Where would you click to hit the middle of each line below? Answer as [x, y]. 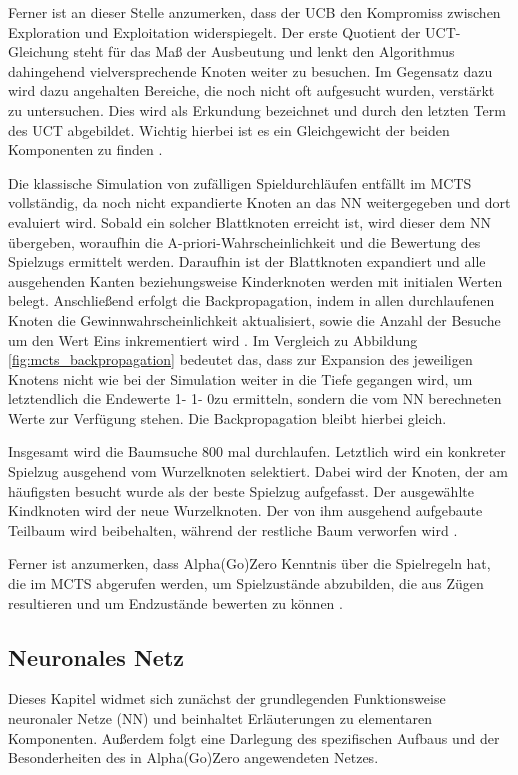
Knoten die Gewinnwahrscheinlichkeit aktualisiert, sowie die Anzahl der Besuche [254, 319]
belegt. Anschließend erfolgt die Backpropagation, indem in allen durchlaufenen [251, 300]
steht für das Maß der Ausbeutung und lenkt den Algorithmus [264, 51]
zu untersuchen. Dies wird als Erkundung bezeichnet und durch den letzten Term [257, 109]
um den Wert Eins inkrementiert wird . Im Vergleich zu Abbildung [213, 339]
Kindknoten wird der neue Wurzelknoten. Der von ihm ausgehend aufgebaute [245, 510]
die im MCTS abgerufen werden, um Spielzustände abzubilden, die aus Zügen [246, 583]
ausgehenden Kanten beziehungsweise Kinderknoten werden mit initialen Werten [255, 280]
